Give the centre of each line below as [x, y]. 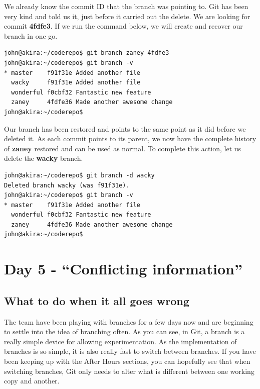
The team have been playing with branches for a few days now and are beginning [129, 321]
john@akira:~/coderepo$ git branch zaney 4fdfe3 [87, 53]
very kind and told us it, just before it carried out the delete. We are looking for [127, 16]
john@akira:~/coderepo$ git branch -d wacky [79, 175]
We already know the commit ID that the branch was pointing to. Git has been [126, 6]
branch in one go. [31, 35]
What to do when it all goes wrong [97, 300]
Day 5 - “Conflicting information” [123, 269]
